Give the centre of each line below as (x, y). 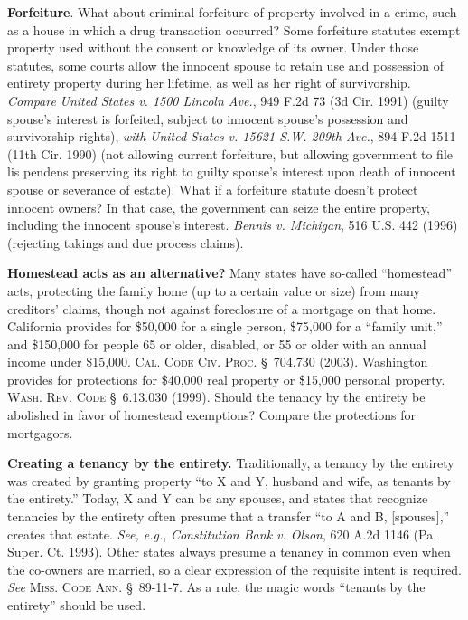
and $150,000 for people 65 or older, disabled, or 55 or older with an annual (217, 343)
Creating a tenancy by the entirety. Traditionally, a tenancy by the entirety (231, 463)
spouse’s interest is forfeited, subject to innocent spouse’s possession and (208, 118)
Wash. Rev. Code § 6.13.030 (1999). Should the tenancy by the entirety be (216, 397)
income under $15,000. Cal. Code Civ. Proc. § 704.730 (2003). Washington (218, 362)
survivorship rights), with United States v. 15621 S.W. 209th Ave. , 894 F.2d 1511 (232, 136)
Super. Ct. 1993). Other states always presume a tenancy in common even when (229, 552)
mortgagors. (40, 432)
